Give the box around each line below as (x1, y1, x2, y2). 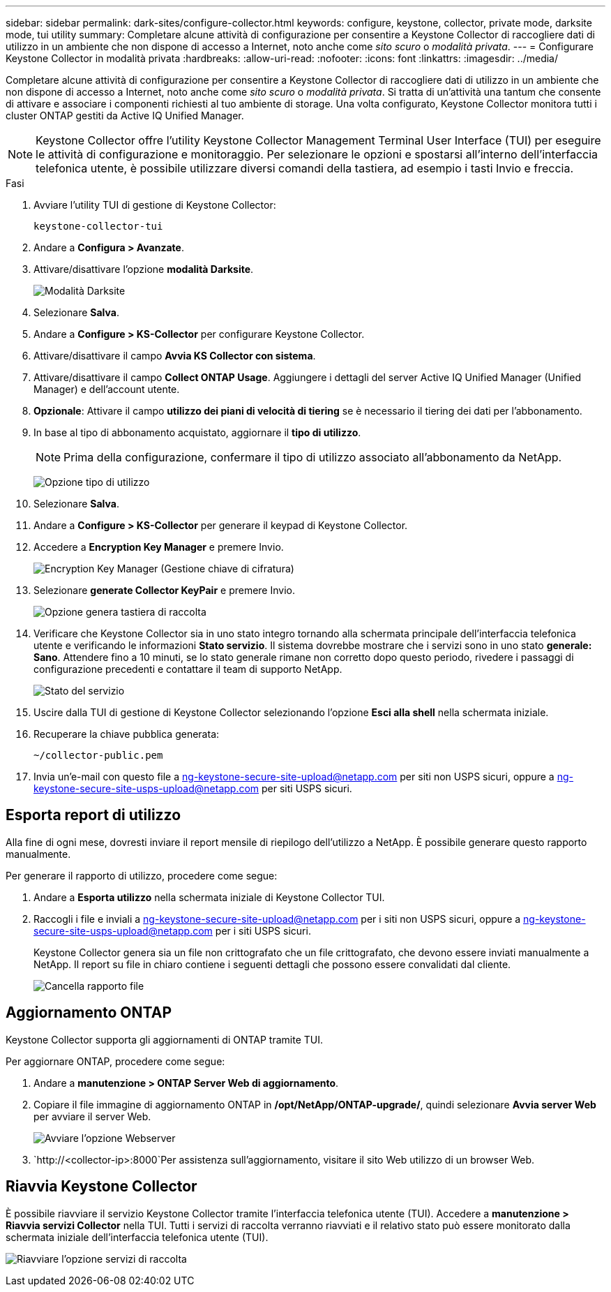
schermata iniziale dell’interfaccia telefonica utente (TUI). (6, 1231, 269, 1243)
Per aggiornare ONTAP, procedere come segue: (6, 1055, 225, 1067)
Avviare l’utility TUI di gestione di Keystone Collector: (33, 199, 276, 211)
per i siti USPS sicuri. (215, 924, 311, 937)
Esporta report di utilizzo (6, 806, 181, 824)
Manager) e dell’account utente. (33, 383, 180, 395)
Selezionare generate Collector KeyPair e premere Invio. (33, 584, 295, 596)
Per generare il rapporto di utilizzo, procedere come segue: (6, 869, 278, 882)
